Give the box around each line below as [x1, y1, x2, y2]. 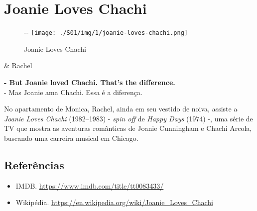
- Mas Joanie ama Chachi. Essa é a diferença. [4, 87, 142, 97]
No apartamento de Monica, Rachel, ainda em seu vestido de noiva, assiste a [4, 104, 238, 114]
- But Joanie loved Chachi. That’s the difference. [4, 77, 175, 87]
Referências [4, 157, 64, 172]
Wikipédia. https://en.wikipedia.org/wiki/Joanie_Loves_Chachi [15, 197, 213, 208]
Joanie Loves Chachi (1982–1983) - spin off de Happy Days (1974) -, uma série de [4, 113, 253, 123]
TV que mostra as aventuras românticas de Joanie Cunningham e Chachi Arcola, [4, 123, 252, 133]
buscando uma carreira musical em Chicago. [4, 132, 138, 143]
